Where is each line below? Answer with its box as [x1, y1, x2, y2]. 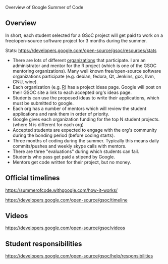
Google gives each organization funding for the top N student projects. [12, 116, 160, 122]
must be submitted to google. [12, 100, 74, 106]
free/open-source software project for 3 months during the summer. [5, 37, 147, 43]
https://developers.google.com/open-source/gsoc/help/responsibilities [5, 253, 153, 259]
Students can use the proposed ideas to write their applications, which [12, 94, 160, 100]
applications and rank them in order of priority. [12, 111, 109, 117]
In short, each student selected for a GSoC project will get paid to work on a [5, 32, 163, 38]
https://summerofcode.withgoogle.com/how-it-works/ [5, 187, 118, 193]
